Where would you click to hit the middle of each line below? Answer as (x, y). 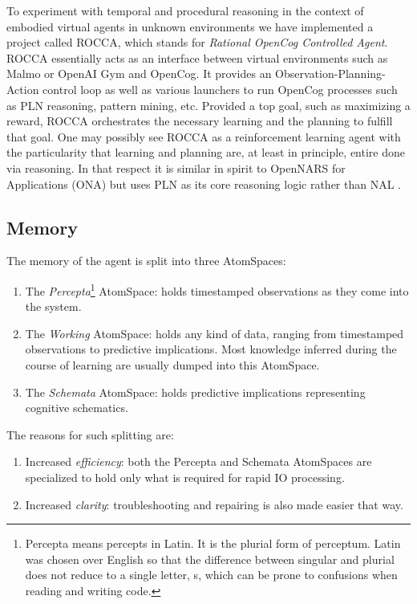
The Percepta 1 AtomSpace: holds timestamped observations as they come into (217, 289)
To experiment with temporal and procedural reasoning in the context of (185, 10)
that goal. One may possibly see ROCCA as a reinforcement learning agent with (204, 136)
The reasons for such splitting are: (90, 434)
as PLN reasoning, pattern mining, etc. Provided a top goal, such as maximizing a (208, 105)
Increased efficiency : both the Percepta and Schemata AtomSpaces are (198, 461)
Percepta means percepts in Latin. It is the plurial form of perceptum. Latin (213, 543)
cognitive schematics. (77, 408)
